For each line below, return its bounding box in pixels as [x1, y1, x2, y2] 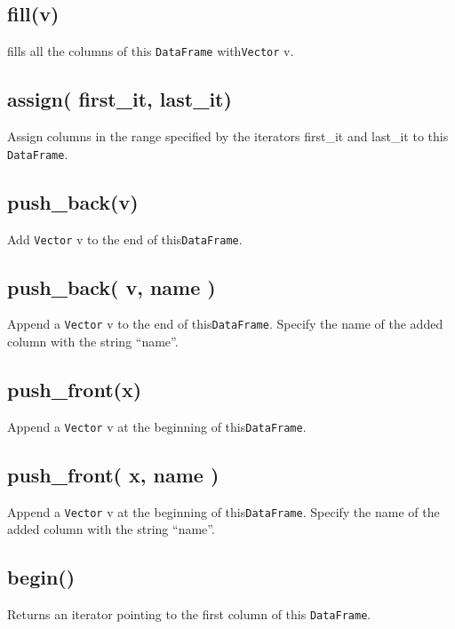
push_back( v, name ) [7, 273, 216, 300]
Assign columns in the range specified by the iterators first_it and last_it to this [7, 127, 449, 146]
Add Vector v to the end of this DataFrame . [7, 229, 243, 248]
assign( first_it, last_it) [7, 85, 232, 113]
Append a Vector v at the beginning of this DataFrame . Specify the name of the [7, 502, 440, 521]
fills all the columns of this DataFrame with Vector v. [7, 42, 294, 60]
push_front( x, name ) [7, 460, 220, 488]
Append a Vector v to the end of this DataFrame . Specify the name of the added [7, 314, 443, 333]
